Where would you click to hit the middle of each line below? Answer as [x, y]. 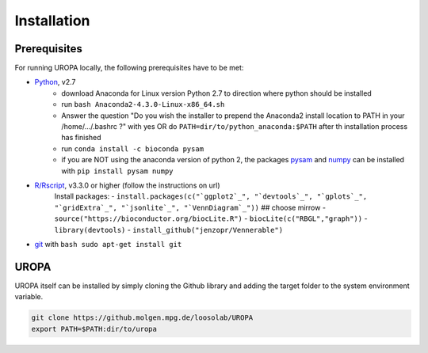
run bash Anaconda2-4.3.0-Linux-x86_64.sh [143, 104]
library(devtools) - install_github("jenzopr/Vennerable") [169, 230]
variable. [29, 297]
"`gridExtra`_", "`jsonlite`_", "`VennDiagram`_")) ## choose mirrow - [190, 207]
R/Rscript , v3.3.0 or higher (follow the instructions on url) [128, 185]
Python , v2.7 [55, 82]
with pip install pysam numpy [117, 171]
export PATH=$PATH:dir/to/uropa [94, 329]
